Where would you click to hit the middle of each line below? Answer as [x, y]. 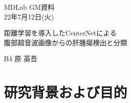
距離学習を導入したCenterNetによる [60, 33]
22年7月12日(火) [29, 16]
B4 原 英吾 [21, 59]
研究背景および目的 [66, 92]
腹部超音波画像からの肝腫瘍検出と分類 [65, 42]
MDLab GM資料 [29, 7]
